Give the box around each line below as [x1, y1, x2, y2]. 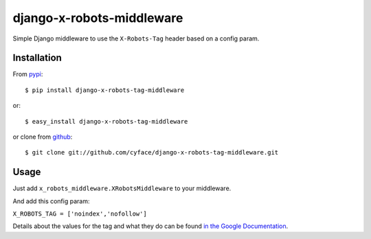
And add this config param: [12, 196, 90, 205]
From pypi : [12, 70, 43, 78]
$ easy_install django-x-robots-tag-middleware [25, 117, 188, 125]
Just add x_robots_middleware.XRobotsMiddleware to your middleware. [12, 184, 232, 192]
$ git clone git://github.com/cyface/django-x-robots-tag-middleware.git [25, 148, 279, 157]
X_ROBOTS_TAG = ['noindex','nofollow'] [12, 210, 147, 218]
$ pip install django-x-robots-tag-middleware [25, 86, 185, 94]
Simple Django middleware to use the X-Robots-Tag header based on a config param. [12, 34, 260, 43]
